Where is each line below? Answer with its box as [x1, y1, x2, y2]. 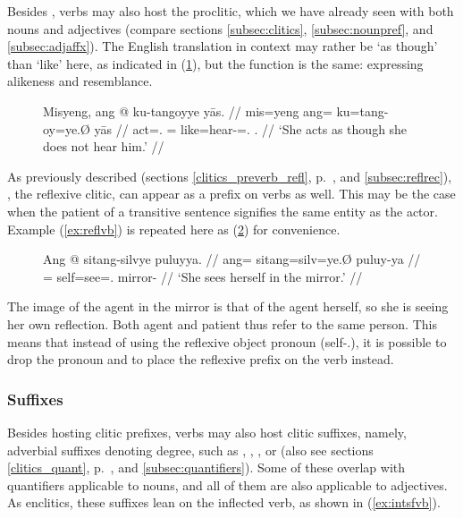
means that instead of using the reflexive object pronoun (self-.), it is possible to [7, 332, 447, 351]
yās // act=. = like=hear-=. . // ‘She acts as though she [94, 119, 408, 138]
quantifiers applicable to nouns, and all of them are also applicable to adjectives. [7, 475, 448, 494]
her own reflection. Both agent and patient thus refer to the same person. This [7, 314, 437, 333]
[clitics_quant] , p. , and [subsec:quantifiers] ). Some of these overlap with [7, 458, 406, 477]
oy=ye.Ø [43, 119, 90, 138]
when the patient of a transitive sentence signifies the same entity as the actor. [7, 201, 438, 220]
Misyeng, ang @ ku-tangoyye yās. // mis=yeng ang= [43, 101, 333, 120]
